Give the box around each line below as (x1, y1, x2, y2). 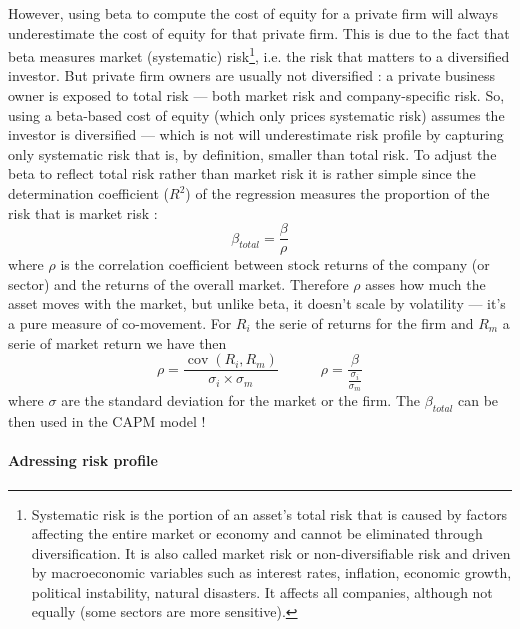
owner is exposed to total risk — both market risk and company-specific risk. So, (8, 85, 505, 106)
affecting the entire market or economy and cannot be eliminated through (31, 523, 483, 544)
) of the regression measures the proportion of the (185, 183, 490, 203)
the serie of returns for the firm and (255, 313, 474, 334)
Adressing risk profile (8, 450, 158, 471)
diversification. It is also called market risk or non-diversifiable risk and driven (31, 542, 511, 563)
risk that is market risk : (8, 202, 158, 223)
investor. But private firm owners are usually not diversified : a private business (8, 65, 496, 86)
